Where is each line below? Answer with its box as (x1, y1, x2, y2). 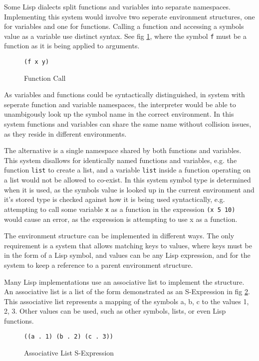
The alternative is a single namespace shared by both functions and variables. (4, 145, 242, 156)
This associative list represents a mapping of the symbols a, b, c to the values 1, (4, 296, 249, 306)
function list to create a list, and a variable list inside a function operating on (4, 165, 251, 175)
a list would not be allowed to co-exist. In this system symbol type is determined (4, 175, 251, 185)
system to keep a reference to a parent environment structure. (4, 259, 193, 270)
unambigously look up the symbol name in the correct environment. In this (4, 109, 234, 119)
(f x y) (24, 58, 49, 66)
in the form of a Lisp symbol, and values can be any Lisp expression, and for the (4, 250, 251, 260)
